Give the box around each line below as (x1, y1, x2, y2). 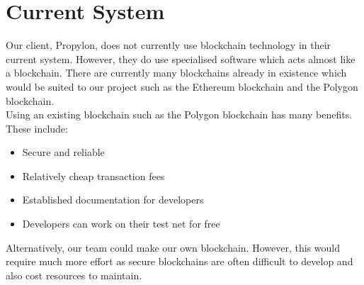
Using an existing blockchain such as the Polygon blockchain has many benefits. (6, 107, 353, 122)
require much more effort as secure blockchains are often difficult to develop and (6, 254, 353, 269)
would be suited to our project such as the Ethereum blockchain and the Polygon (6, 79, 358, 94)
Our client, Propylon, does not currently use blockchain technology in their (6, 38, 331, 52)
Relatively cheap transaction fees (22, 168, 165, 183)
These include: (6, 121, 68, 135)
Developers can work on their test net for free (22, 216, 220, 231)
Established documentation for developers (22, 192, 204, 207)
